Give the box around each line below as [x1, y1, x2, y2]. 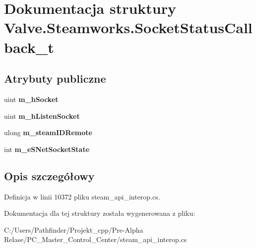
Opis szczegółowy [4, 168, 95, 183]
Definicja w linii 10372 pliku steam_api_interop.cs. [4, 191, 160, 201]
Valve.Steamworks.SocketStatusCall [4, 17, 253, 38]
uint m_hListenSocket [4, 110, 80, 121]
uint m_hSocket [4, 94, 59, 104]
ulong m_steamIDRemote [4, 127, 92, 138]
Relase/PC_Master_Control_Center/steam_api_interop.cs [4, 234, 187, 245]
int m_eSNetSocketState [4, 144, 90, 154]
